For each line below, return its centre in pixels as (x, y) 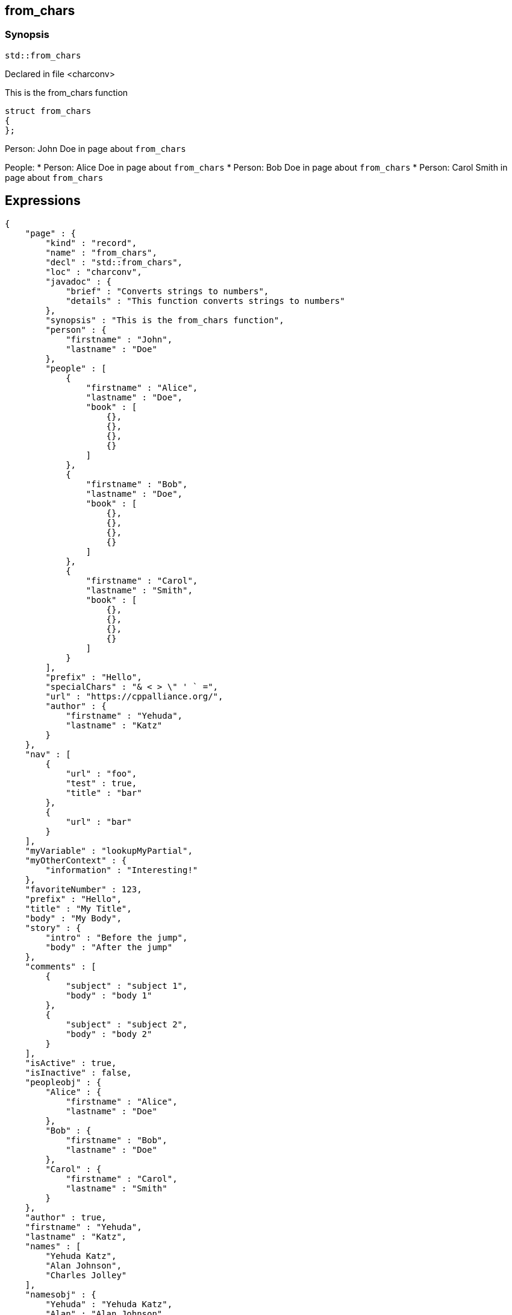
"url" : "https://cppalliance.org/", (134, 696)
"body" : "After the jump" (109, 947)
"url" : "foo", (101, 773)
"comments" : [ (61, 966)
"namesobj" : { (61, 1294)
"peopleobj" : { (63, 1082)
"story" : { (53, 928)
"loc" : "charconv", (94, 272)
